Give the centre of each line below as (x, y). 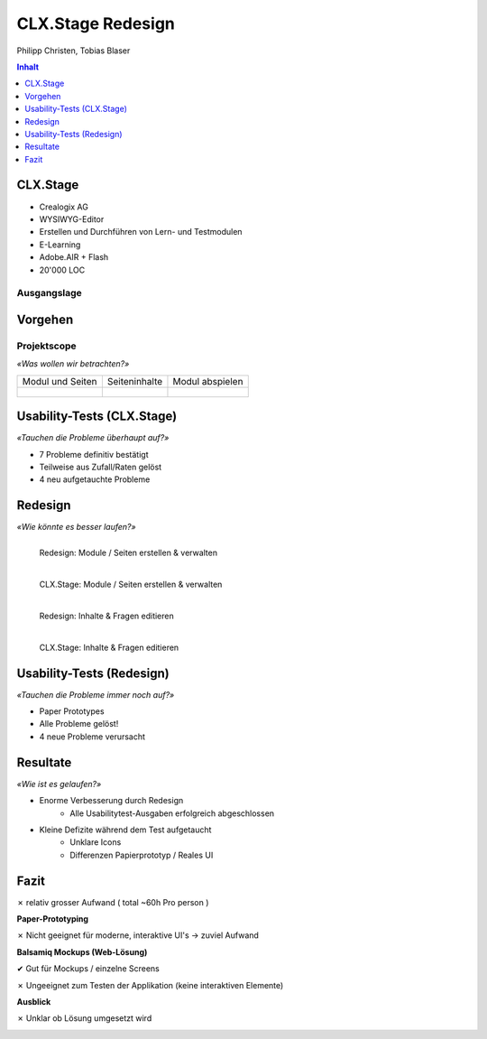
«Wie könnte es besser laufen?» (76, 527)
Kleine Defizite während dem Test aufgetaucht (125, 830)
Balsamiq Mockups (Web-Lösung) (82, 951)
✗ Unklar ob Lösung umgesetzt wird (84, 1018)
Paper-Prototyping (53, 918)
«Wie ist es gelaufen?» (59, 784)
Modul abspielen (208, 381)
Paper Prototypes (72, 711)
